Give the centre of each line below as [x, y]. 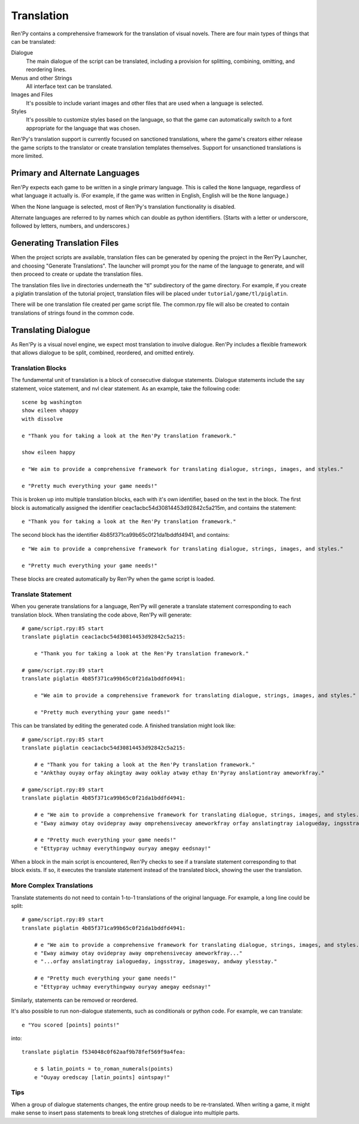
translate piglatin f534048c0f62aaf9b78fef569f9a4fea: [104, 1052]
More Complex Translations [52, 886]
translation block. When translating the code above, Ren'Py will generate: [101, 615]
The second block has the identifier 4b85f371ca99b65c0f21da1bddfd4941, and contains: [120, 535]
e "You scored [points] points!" [71, 1025]
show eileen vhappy [50, 411]
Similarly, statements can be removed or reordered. [74, 1000]
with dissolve [42, 419]
